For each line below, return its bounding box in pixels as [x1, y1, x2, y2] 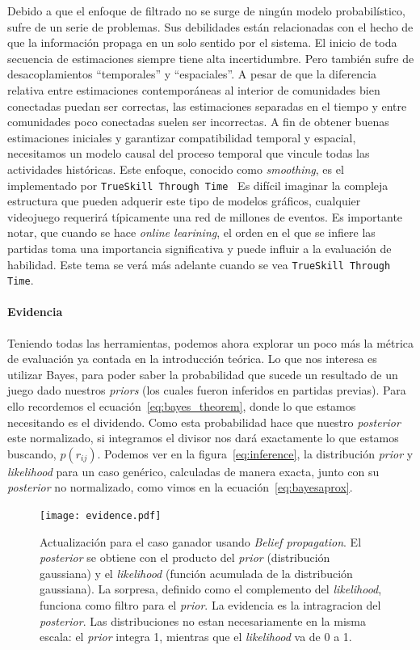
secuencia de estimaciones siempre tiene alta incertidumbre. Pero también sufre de [7, 49, 414, 66]
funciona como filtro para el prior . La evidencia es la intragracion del [40, 597, 381, 614]
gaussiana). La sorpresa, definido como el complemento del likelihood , [40, 580, 382, 597]
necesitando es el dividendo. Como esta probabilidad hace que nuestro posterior [7, 413, 401, 430]
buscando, [7, 445, 57, 462]
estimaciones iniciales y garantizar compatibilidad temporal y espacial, [7, 129, 356, 146]
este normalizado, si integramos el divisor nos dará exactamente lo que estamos [7, 429, 399, 446]
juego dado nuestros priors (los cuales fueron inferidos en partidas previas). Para [7, 382, 406, 399]
